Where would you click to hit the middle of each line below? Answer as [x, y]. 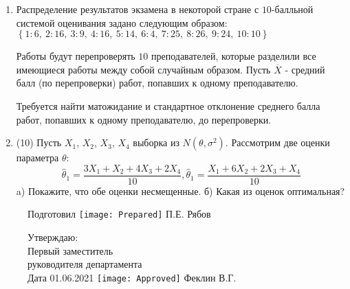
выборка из [156, 142]
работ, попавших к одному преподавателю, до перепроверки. [144, 119]
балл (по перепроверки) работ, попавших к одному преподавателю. [157, 83]
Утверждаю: [53, 237]
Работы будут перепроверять [76, 56]
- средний [305, 69]
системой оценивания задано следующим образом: [122, 22]
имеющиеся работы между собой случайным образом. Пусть [143, 69]
